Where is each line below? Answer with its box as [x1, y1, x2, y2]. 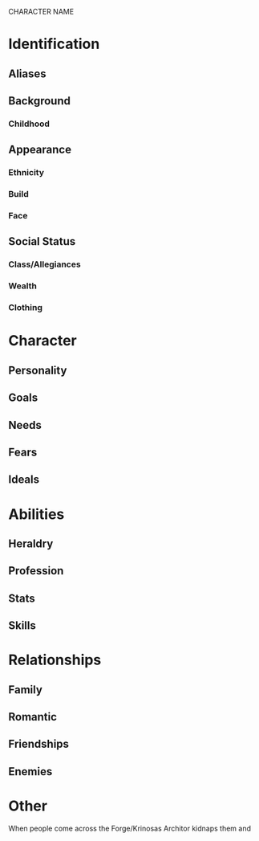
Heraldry [8, 537, 54, 550]
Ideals [8, 473, 40, 487]
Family [8, 683, 42, 696]
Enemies [8, 765, 53, 778]
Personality [8, 363, 67, 377]
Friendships [8, 737, 70, 751]
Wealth [8, 280, 38, 292]
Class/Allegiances [8, 259, 82, 270]
